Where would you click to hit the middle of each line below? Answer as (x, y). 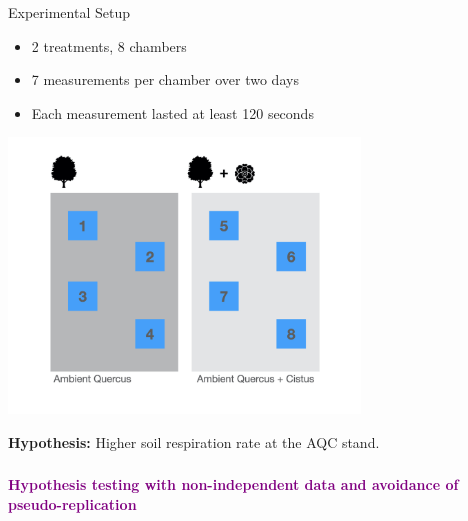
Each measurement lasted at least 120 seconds (172, 112)
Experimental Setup (69, 12)
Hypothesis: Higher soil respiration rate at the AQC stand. (194, 441)
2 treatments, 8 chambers (109, 45)
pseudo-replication (72, 503)
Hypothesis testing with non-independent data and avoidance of (233, 484)
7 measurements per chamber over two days (165, 79)
